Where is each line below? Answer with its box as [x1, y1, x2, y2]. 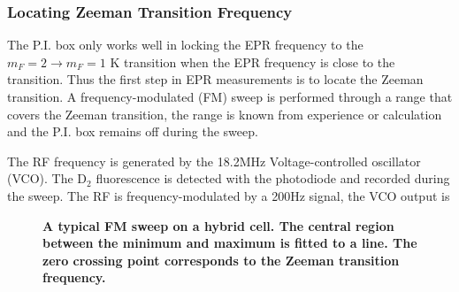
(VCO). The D [7, 169, 88, 188]
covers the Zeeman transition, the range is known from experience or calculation [7, 104, 442, 123]
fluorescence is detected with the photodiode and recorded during [96, 169, 450, 188]
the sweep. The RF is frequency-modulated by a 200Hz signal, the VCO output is [7, 186, 450, 204]
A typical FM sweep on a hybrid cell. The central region [42, 216, 394, 234]
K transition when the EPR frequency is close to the [110, 52, 395, 71]
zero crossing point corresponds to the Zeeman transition [42, 250, 400, 269]
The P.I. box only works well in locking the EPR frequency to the [7, 35, 363, 54]
